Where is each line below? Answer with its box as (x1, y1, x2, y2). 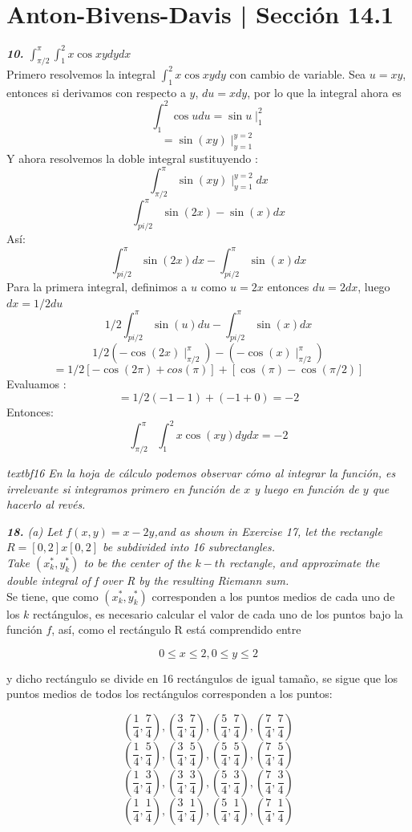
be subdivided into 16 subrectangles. (103, 538, 275, 555)
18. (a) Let (6, 522, 63, 539)
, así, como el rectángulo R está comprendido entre (51, 621, 301, 638)
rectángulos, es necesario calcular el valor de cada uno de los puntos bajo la (33, 605, 403, 622)
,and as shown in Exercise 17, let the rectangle (154, 522, 382, 539)
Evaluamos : (6, 375, 67, 392)
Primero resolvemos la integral (6, 65, 156, 82)
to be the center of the (83, 554, 192, 570)
